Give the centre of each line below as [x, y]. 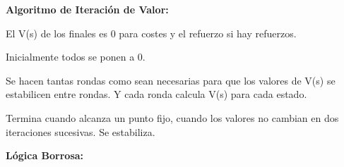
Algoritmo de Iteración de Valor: [87, 9]
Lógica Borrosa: [45, 155]
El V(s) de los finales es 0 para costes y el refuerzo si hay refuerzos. [151, 33]
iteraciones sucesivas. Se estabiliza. [81, 131]
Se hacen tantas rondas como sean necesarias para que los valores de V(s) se [171, 80]
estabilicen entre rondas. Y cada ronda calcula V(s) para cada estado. [156, 94]
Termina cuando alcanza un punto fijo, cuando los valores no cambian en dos [172, 117]
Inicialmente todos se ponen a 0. [76, 57]
